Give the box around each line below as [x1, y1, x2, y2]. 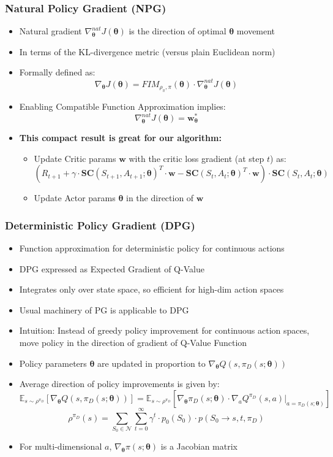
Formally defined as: [19, 66, 95, 79]
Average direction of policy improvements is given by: [19, 377, 220, 390]
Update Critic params [34, 152, 116, 164]
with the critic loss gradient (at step [129, 152, 264, 164]
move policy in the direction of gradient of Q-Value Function [19, 336, 247, 348]
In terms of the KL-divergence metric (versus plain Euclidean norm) [19, 45, 275, 58]
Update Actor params [34, 191, 116, 204]
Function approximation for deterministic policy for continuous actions [19, 242, 285, 254]
